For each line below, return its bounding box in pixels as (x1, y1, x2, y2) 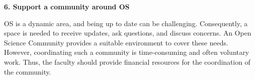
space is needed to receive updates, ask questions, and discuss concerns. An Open (4, 28, 252, 38)
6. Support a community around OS (4, 1, 129, 11)
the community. (4, 66, 51, 77)
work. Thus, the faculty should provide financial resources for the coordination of (4, 56, 251, 67)
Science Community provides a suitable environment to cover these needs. (4, 37, 228, 47)
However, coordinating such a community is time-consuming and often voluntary (4, 47, 249, 57)
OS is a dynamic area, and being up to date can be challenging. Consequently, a (4, 18, 248, 28)
